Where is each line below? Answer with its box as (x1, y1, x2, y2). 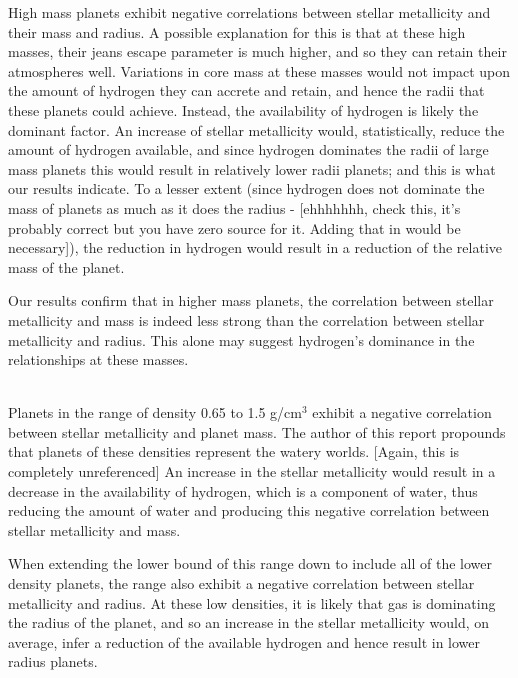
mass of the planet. (8, 256, 125, 277)
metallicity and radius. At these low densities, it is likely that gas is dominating (8, 592, 496, 613)
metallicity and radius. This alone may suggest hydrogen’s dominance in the (8, 329, 475, 350)
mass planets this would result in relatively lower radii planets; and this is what (8, 158, 496, 179)
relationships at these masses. (8, 349, 189, 370)
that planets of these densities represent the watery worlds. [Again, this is (8, 441, 460, 462)
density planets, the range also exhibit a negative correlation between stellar (8, 573, 475, 594)
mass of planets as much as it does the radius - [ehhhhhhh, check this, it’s (8, 197, 461, 218)
